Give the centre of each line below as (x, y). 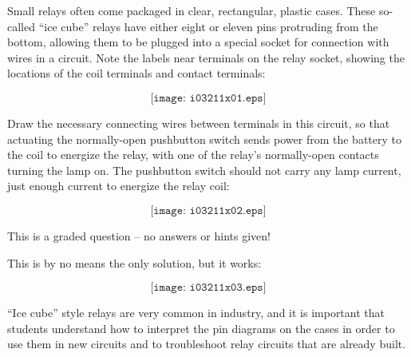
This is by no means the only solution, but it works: (134, 262)
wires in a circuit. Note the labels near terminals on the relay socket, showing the (206, 57)
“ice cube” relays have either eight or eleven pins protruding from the (208, 26)
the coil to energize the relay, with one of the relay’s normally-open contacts (193, 155)
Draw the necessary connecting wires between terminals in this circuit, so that (199, 123)
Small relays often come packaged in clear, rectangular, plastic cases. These (192, 10)
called (21, 26)
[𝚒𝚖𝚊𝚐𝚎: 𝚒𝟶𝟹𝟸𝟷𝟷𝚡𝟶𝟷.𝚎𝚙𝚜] (208, 98)
